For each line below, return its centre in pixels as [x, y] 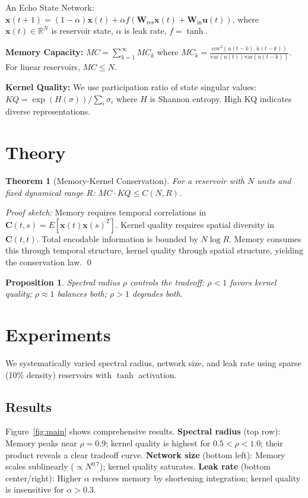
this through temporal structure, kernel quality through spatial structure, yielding [154, 250]
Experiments [58, 334]
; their [272, 443]
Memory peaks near [41, 443]
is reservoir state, [82, 31]
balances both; [82, 294]
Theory [36, 152]
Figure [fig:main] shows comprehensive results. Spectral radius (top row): [143, 431]
